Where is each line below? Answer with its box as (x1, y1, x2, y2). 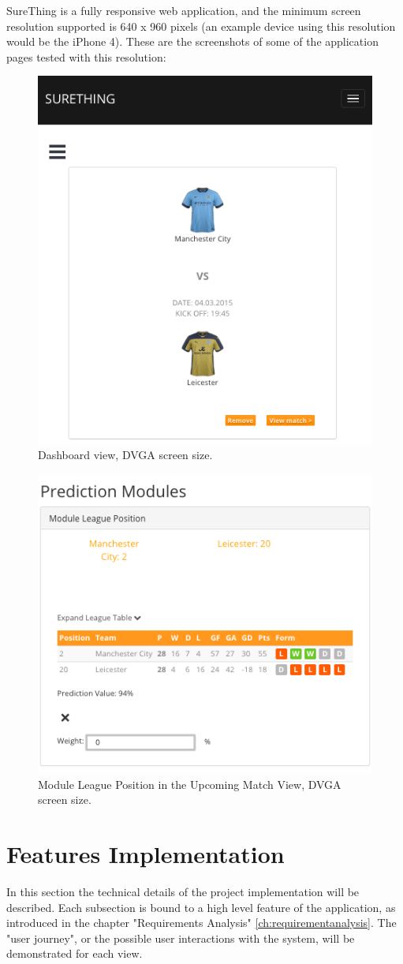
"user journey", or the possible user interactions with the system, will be (6, 929, 355, 946)
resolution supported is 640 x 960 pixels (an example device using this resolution (6, 17, 396, 34)
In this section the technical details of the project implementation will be (6, 883, 360, 899)
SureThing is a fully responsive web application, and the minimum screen (6, 2, 361, 18)
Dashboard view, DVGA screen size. (38, 447, 213, 463)
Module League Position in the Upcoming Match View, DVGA (38, 775, 341, 792)
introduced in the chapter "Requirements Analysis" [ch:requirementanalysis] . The (6, 914, 397, 931)
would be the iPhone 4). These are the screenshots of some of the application (6, 33, 379, 50)
